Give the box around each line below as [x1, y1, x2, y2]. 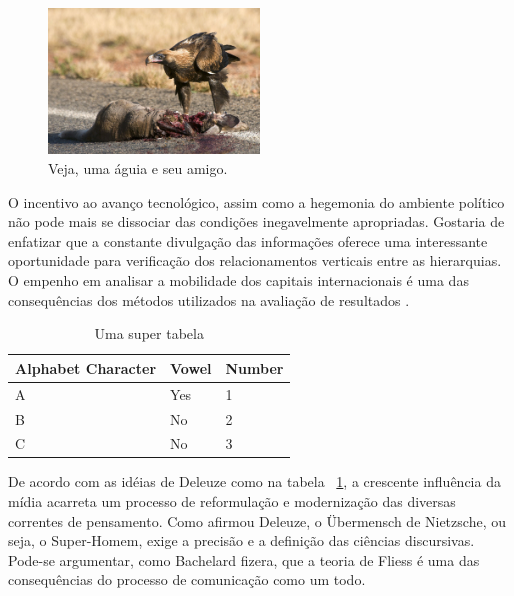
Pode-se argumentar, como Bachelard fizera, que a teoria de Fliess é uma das [8, 549, 480, 570]
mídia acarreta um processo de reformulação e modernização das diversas [8, 491, 456, 512]
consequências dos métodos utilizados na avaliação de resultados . [8, 289, 410, 310]
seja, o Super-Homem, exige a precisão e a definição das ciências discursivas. [8, 530, 475, 551]
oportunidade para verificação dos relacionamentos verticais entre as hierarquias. [8, 250, 502, 271]
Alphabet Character [15, 357, 157, 378]
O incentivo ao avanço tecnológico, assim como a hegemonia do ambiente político [8, 191, 505, 212]
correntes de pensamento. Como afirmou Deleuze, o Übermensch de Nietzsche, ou [8, 510, 506, 531]
